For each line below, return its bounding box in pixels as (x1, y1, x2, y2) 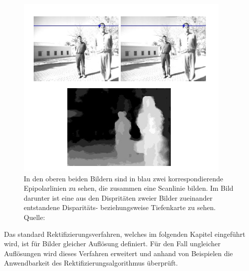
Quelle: (24, 212, 45, 222)
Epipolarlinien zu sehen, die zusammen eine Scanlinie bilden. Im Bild (24, 183, 234, 193)
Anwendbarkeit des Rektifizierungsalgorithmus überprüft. (4, 258, 178, 268)
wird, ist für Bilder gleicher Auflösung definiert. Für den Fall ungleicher (4, 238, 221, 249)
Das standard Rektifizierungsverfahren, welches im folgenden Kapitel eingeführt (4, 228, 246, 239)
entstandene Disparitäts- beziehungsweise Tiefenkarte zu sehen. (24, 202, 216, 213)
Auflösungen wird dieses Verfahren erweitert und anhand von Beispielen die (4, 248, 233, 258)
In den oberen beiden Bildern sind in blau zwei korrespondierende (24, 173, 223, 183)
